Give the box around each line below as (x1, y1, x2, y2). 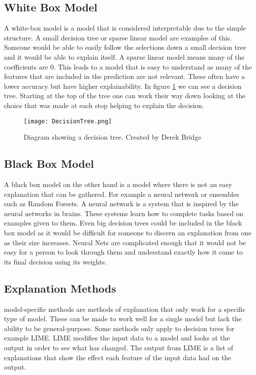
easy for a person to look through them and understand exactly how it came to (4, 247, 243, 257)
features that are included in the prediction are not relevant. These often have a (4, 71, 245, 81)
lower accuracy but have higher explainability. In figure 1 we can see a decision (4, 80, 242, 91)
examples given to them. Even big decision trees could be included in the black (4, 218, 242, 228)
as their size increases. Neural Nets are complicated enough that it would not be (4, 237, 246, 247)
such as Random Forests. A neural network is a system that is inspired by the (4, 198, 239, 209)
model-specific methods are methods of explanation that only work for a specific (4, 303, 246, 314)
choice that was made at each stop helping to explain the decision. (4, 100, 204, 110)
